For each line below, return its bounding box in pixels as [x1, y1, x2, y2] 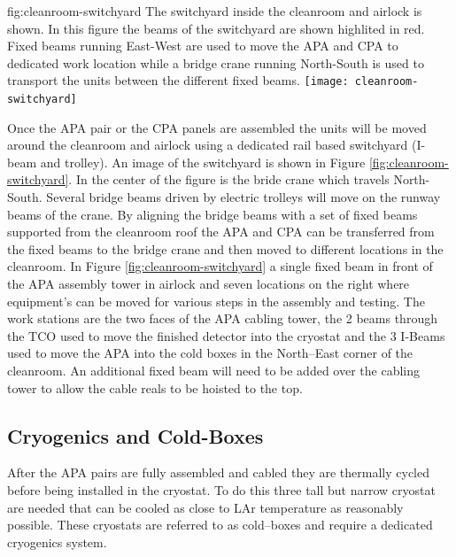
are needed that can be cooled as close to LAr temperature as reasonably [7, 498, 404, 516]
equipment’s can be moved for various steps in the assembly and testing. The [7, 291, 425, 310]
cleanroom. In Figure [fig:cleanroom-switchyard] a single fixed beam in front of [7, 257, 433, 275]
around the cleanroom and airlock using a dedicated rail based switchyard [7, 135, 408, 154]
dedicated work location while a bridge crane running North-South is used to [7, 53, 424, 72]
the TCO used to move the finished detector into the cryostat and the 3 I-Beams [7, 326, 445, 344]
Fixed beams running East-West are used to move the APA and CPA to [7, 36, 398, 55]
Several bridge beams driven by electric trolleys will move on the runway [46, 188, 441, 206]
